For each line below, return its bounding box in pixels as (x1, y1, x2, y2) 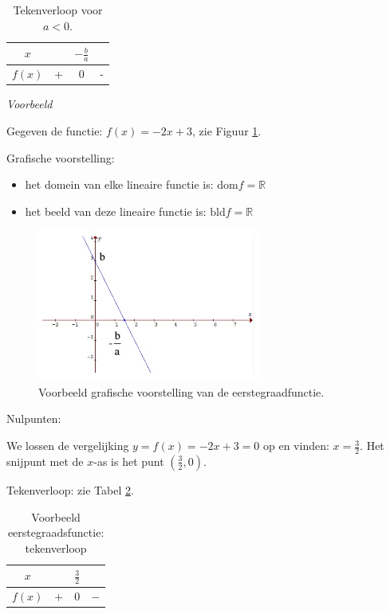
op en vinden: (262, 437, 329, 454)
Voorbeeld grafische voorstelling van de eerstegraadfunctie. (38, 383, 325, 400)
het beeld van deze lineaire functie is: (25, 202, 207, 219)
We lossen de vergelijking (6, 437, 129, 454)
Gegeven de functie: (6, 122, 103, 139)
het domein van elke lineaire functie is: (25, 176, 214, 193)
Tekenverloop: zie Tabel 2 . (6, 481, 134, 498)
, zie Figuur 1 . (191, 122, 262, 139)
